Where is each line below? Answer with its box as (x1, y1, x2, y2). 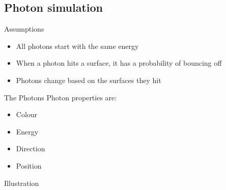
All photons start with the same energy (16, 40, 139, 51)
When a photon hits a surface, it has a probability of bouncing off (16, 58, 222, 68)
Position (16, 160, 42, 171)
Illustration (4, 177, 39, 188)
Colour (16, 109, 38, 120)
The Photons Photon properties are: (4, 92, 117, 102)
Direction (16, 143, 45, 154)
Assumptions (4, 23, 44, 34)
